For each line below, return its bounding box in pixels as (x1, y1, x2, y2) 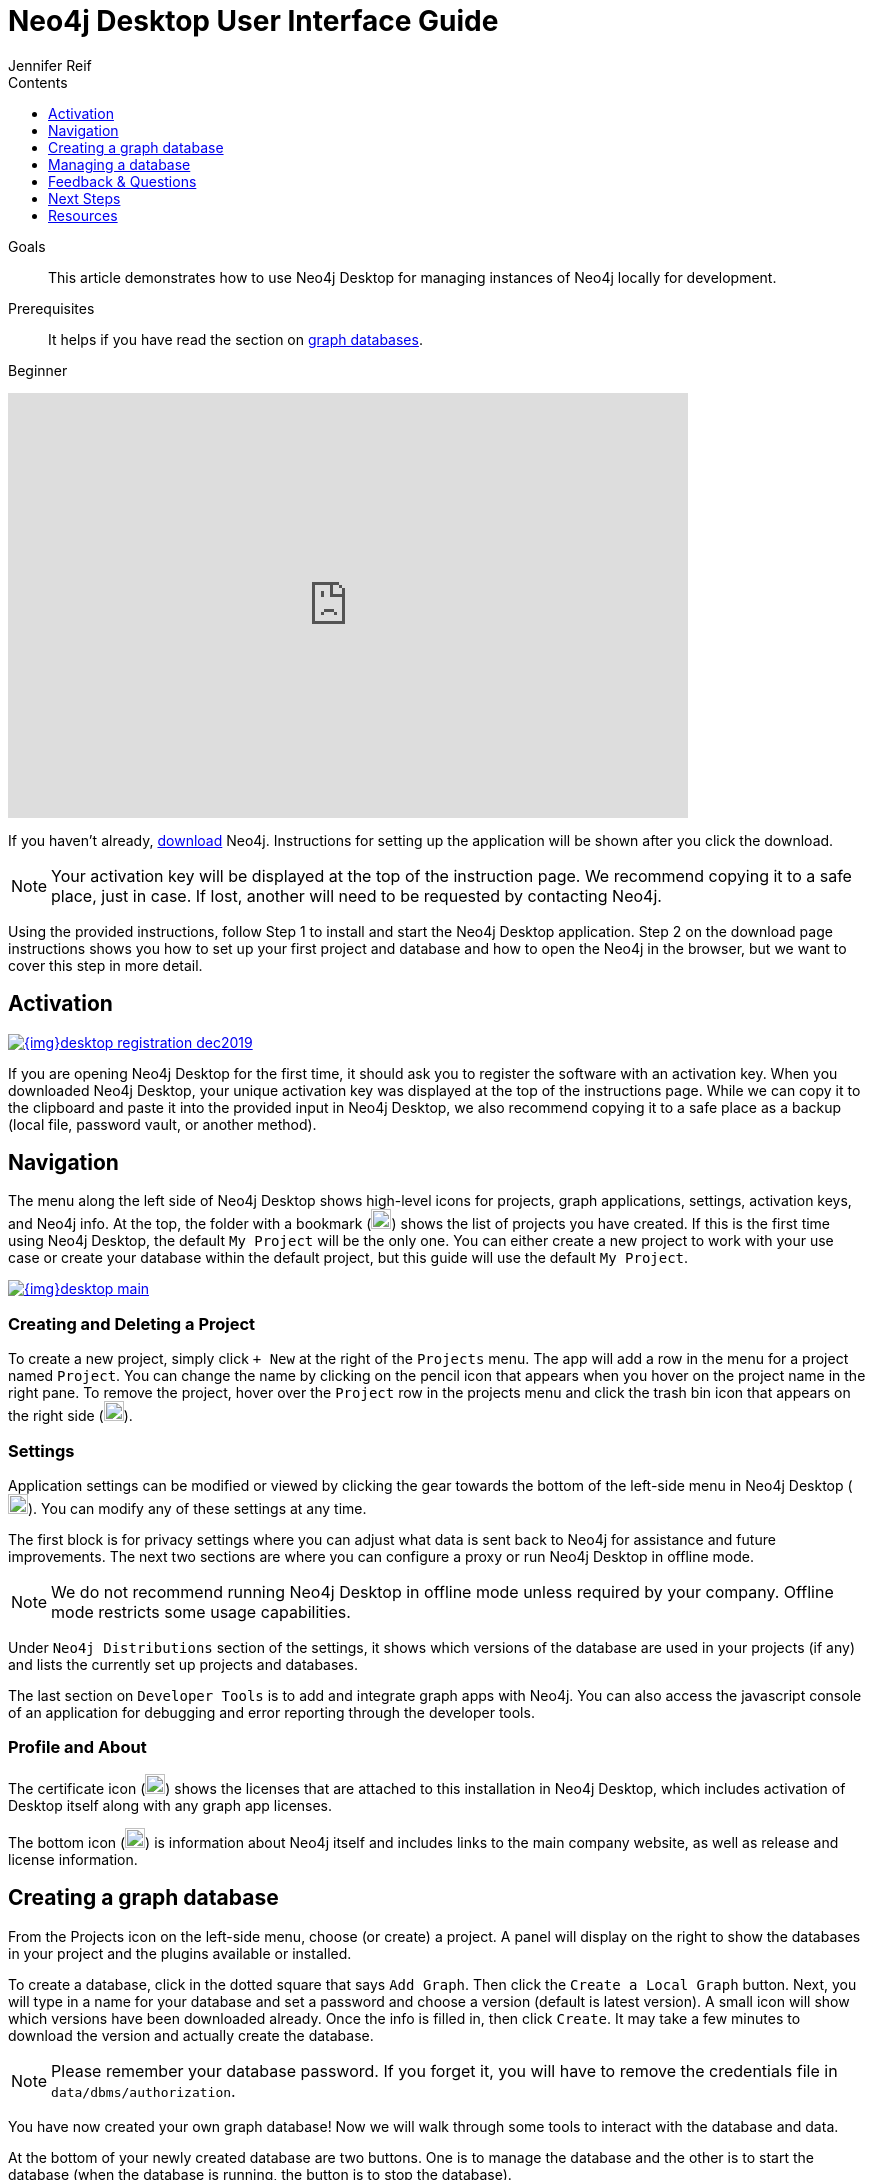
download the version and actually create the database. (8, 2026, 374, 2044)
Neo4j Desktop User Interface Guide (8, 4, 499, 38)
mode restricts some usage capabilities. (51, 1601, 351, 1622)
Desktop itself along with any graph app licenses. (8, 1796, 333, 1814)
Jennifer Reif (8, 56, 92, 74)
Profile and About (8, 1737, 147, 1758)
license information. (8, 1850, 138, 1868)
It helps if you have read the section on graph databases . (48, 330, 423, 348)
